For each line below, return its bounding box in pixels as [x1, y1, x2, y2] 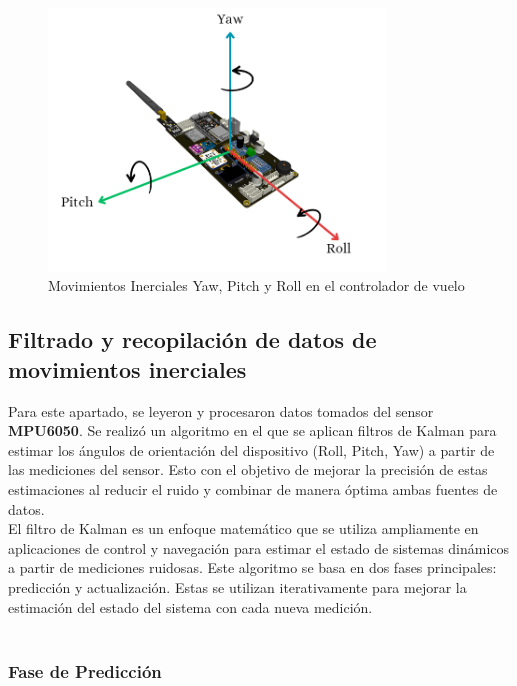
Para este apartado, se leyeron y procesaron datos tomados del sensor [8, 400, 434, 421]
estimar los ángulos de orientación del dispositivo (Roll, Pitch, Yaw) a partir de [8, 439, 495, 460]
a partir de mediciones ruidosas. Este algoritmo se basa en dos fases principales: [8, 557, 497, 578]
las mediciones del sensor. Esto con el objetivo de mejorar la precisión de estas [8, 459, 488, 480]
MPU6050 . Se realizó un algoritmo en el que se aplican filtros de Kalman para [8, 420, 497, 441]
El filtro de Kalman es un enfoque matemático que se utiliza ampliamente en [8, 518, 479, 539]
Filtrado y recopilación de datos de [8, 324, 377, 355]
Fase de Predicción [8, 658, 162, 683]
